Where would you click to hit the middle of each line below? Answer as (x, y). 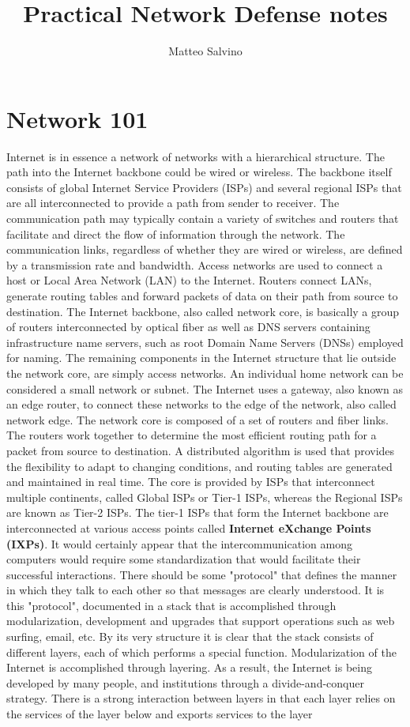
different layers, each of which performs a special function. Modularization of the (201, 652)
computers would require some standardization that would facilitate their (184, 559)
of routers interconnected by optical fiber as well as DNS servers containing (188, 327)
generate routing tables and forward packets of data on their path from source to (202, 296)
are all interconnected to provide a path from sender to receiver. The (173, 203)
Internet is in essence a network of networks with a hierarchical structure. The (196, 156)
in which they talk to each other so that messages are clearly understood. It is (196, 590)
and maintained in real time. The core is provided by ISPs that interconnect (191, 482)
